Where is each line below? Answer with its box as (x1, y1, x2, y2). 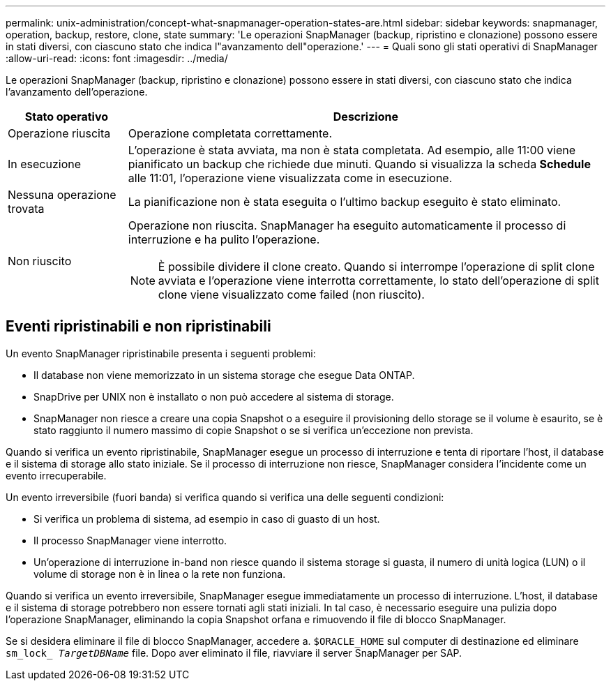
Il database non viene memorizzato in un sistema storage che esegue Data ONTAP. (33, 368, 415, 381)
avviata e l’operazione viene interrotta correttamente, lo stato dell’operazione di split (158, 274, 599, 288)
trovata (8, 202, 45, 216)
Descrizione (333, 110, 398, 124)
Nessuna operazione (8, 188, 116, 202)
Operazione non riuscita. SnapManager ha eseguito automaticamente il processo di (128, 218, 566, 232)
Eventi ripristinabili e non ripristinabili (6, 318, 271, 336)
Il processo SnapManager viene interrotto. (33, 534, 227, 546)
